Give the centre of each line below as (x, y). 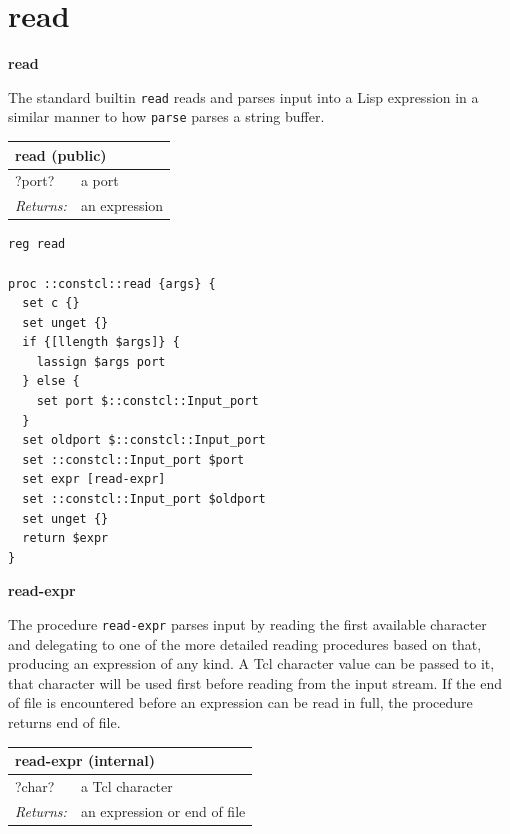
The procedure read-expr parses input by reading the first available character (247, 624)
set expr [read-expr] (94, 479)
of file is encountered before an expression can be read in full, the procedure (240, 702)
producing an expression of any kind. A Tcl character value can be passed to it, (251, 663)
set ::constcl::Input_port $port (133, 459)
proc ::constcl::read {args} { (112, 283)
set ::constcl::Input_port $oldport (144, 499)
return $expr (65, 538)
